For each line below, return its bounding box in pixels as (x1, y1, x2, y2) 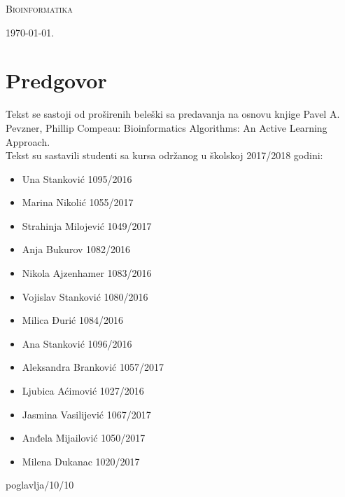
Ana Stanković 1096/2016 (22, 336, 132, 350)
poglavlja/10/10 (6, 477, 74, 492)
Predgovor (6, 66, 107, 95)
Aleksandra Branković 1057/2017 (22, 360, 164, 374)
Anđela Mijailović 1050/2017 (22, 430, 146, 445)
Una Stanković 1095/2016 (22, 171, 132, 186)
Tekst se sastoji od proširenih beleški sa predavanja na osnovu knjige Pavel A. (6, 107, 340, 121)
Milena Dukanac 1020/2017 (22, 454, 140, 468)
